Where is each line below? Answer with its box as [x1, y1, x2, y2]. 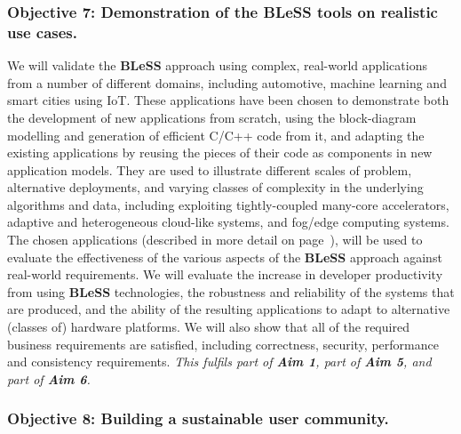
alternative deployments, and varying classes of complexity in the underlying [7, 178, 424, 197]
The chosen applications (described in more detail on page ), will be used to [7, 230, 423, 249]
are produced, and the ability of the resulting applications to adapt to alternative [7, 300, 450, 318]
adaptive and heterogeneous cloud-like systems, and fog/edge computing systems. [7, 213, 449, 231]
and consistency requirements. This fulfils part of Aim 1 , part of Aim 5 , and [7, 352, 432, 371]
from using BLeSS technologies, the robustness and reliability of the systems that [7, 282, 455, 301]
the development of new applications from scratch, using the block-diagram [7, 108, 417, 126]
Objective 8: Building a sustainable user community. [7, 407, 389, 430]
